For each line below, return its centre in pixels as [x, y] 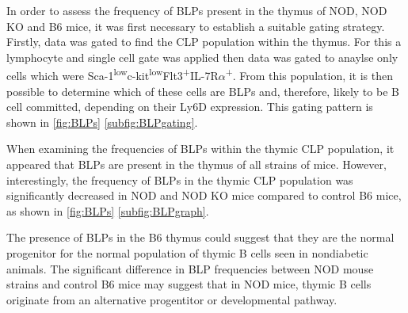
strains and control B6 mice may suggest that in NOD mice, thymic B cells [189, 284]
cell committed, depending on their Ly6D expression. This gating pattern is [190, 107]
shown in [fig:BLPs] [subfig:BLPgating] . [102, 122]
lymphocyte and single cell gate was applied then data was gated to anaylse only [202, 57]
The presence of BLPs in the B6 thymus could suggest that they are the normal [200, 237]
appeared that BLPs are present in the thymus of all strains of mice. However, [196, 164]
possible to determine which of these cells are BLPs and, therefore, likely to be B [203, 91]
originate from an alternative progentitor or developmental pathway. [172, 299]
